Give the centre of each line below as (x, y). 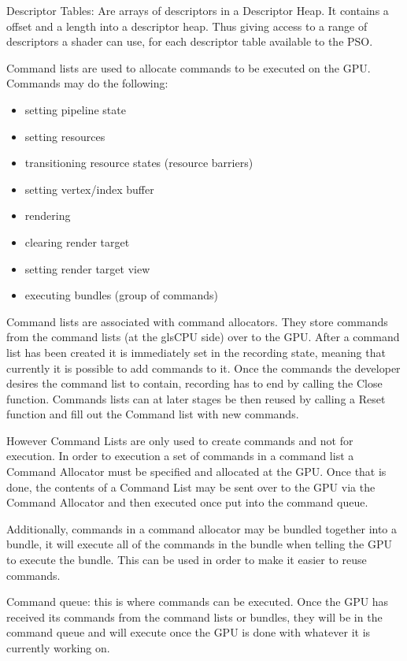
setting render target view (87, 268)
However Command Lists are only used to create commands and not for (180, 440)
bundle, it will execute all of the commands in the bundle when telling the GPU (199, 544)
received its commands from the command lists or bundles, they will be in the (194, 616)
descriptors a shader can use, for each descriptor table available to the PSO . (190, 41)
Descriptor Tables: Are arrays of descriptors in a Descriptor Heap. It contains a (198, 10)
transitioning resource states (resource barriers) (139, 163)
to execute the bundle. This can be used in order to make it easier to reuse (187, 560)
